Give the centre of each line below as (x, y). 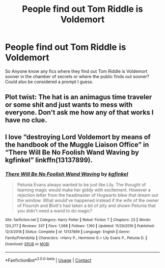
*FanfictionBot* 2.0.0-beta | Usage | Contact (48, 260)
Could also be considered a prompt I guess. (49, 82)
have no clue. (26, 120)
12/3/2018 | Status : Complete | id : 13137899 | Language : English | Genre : (68, 232)
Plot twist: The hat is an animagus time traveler (79, 97)
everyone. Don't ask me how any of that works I (79, 112)
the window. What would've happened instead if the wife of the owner (88, 201)
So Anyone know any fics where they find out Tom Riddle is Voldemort (76, 71)
